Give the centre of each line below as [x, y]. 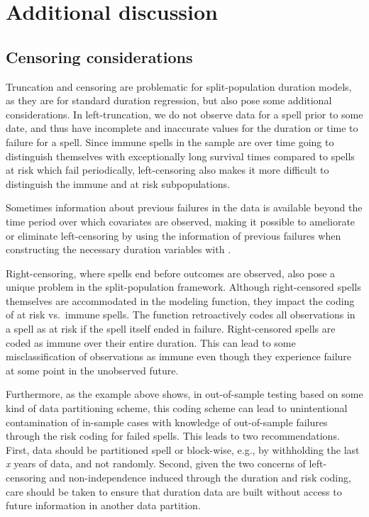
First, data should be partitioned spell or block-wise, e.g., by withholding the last [183, 449]
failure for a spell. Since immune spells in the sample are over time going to [170, 141]
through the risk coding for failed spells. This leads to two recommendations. [173, 436]
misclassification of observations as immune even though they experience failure [179, 356]
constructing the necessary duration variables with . [119, 249]
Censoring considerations [99, 56]
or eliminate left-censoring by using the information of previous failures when [174, 235]
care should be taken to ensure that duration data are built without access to [174, 491]
